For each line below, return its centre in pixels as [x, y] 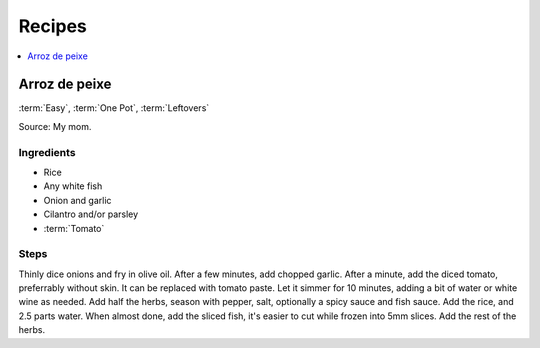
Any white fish [73, 186]
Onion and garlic [77, 200]
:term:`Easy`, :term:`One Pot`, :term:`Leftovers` [114, 108]
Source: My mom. [55, 126]
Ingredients [47, 152]
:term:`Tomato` [74, 228]
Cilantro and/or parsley [91, 214]
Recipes [52, 26]
